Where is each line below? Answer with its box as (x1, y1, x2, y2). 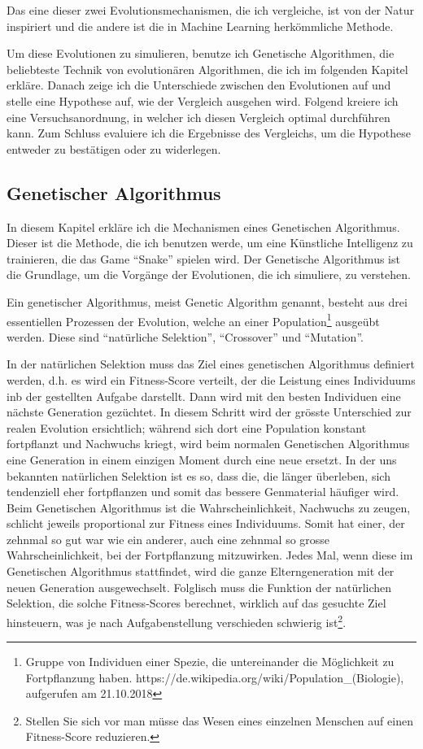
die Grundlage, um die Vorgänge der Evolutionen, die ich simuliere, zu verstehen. (7, 266, 411, 283)
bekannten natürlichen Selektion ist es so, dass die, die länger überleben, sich (7, 467, 390, 484)
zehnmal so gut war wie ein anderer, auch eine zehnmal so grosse (7, 530, 330, 547)
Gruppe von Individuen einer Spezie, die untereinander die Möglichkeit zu (25, 653, 395, 670)
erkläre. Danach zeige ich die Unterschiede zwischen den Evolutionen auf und (7, 76, 391, 94)
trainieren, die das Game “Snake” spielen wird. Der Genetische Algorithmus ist (7, 250, 400, 267)
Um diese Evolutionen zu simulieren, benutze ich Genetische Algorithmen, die (7, 45, 395, 62)
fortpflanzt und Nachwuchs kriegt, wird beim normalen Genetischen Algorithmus (7, 435, 410, 452)
